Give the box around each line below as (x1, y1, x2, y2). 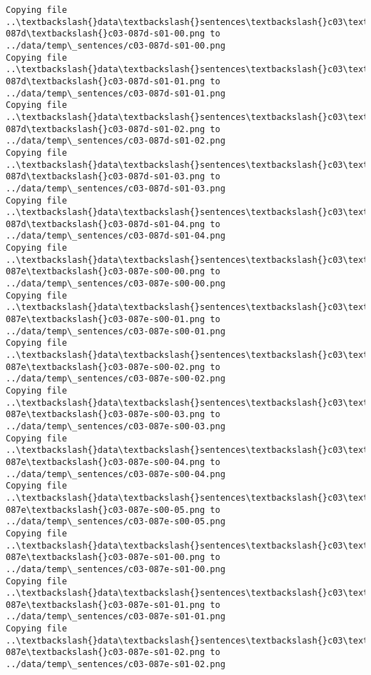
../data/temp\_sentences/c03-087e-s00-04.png (6, 469, 225, 479)
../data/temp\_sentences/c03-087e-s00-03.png (6, 421, 225, 431)
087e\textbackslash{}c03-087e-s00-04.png (6, 456, 205, 467)
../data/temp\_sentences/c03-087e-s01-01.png (6, 611, 225, 622)
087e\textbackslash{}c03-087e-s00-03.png (6, 409, 205, 420)
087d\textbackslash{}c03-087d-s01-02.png (6, 124, 205, 134)
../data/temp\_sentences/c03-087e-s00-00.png (6, 279, 225, 289)
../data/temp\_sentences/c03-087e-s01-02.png (6, 659, 225, 670)
